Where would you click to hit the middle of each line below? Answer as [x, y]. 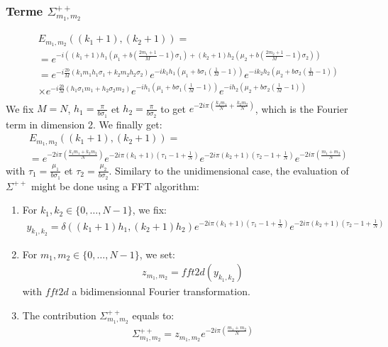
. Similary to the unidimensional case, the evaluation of [229, 170]
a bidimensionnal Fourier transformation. [161, 291]
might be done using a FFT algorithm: [116, 186]
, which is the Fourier [301, 108]
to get [173, 108]
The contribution [59, 315]
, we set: [157, 254]
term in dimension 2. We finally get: [84, 124]
